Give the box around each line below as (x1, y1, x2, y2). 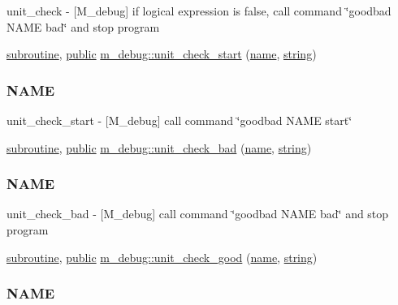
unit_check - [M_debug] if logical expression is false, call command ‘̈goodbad (6, 2, 392, 19)
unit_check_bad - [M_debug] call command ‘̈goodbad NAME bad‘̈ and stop (6, 205, 389, 222)
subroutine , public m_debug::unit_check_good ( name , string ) (6, 248, 318, 265)
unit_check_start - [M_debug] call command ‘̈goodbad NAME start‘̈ (6, 112, 353, 128)
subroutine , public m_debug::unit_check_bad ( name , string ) (6, 139, 312, 156)
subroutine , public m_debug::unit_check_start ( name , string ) (6, 45, 317, 62)
